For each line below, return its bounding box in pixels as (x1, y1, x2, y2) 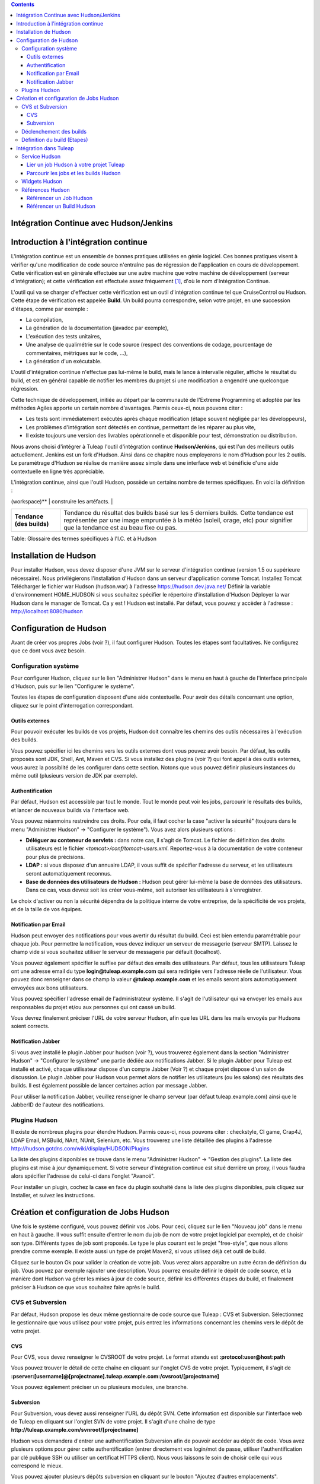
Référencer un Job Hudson (27, 194, 93, 201)
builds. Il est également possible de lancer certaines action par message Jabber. (11, 1082, 207, 1089)
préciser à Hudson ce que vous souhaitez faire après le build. (11, 1283, 161, 1290)
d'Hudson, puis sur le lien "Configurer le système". (11, 683, 135, 690)
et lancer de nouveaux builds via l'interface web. (11, 806, 130, 813)
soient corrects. (11, 1023, 50, 1030)
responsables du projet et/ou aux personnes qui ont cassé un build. (11, 1003, 176, 1010)
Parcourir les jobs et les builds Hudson (27, 169, 121, 176)
